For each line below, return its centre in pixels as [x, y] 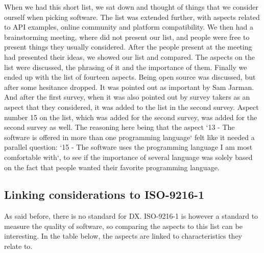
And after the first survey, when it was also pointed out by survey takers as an [127, 97]
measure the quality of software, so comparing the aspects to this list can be [123, 226]
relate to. [18, 246]
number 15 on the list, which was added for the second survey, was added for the [131, 117]
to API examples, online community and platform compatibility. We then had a [129, 27]
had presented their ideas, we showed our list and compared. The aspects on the [129, 56]
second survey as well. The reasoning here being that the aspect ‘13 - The [119, 127]
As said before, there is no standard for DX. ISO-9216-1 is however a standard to [131, 216]
